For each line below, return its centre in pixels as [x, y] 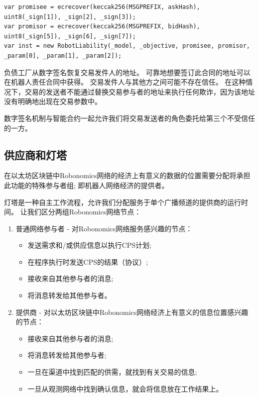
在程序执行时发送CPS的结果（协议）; [88, 261]
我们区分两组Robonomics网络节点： [84, 212]
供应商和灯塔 [35, 154]
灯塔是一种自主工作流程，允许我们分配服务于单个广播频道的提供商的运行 [123, 202]
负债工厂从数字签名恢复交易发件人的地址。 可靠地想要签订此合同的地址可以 [127, 72]
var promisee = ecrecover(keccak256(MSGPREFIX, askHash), [102, 7]
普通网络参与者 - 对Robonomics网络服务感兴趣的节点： [104, 228]
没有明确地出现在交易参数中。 [53, 101]
